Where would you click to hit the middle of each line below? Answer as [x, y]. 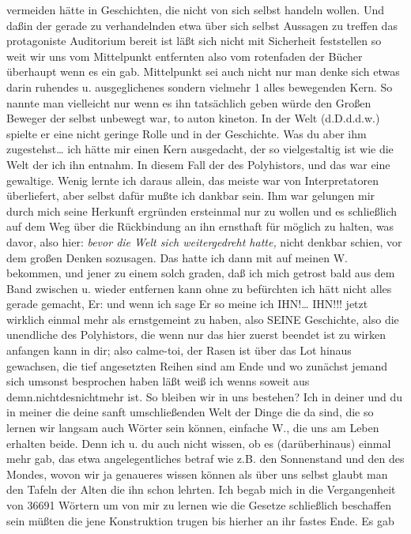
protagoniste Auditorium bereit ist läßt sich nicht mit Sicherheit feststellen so [194, 41]
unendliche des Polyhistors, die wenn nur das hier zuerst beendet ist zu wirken [196, 335]
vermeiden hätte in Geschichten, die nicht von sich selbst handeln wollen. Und [195, 9]
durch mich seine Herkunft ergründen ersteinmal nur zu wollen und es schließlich [202, 211]
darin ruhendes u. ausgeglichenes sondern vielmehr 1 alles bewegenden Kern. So [200, 86]
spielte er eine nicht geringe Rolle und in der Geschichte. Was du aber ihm [187, 133]
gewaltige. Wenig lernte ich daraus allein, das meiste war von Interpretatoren [193, 180]
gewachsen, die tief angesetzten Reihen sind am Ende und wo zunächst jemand [197, 365]
